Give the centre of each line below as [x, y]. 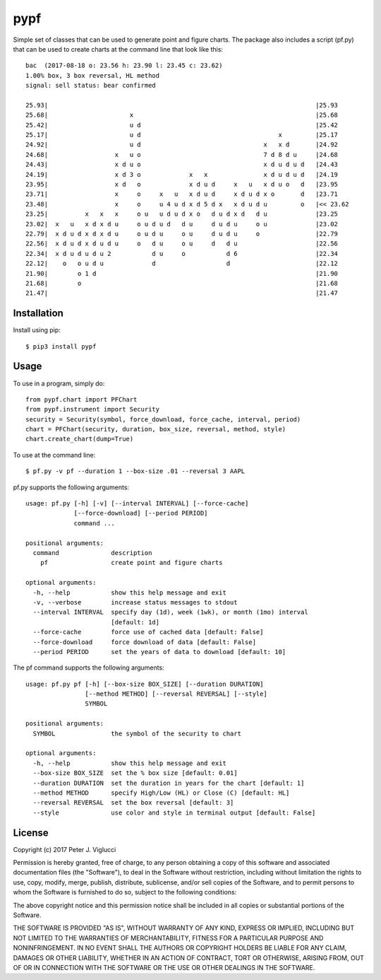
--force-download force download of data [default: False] [145, 642]
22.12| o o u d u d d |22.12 [182, 264]
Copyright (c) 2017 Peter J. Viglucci [65, 849]
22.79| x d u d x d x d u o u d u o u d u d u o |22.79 [182, 234]
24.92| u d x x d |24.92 [182, 145]
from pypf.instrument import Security [93, 409]
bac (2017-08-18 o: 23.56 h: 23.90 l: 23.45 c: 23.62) [124, 66]
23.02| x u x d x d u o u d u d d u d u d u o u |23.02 [182, 224]
